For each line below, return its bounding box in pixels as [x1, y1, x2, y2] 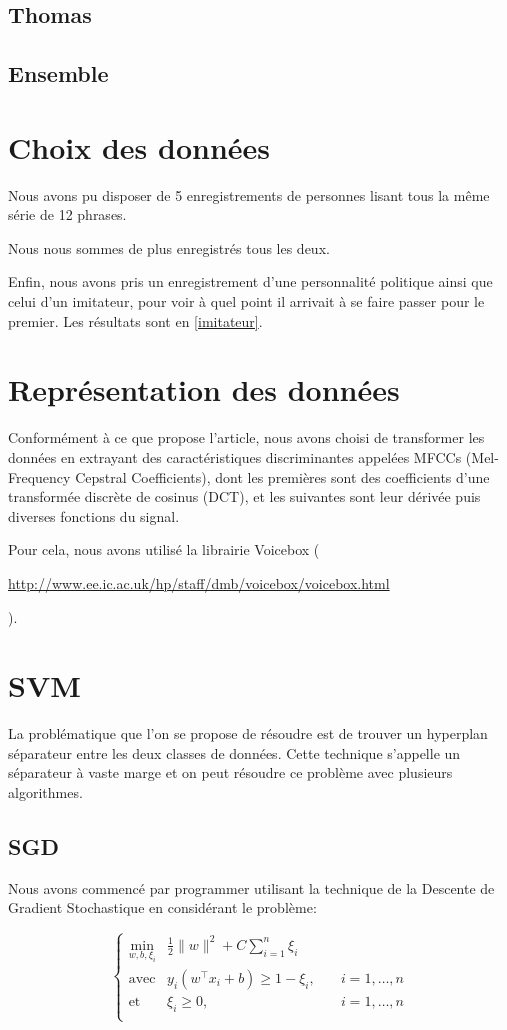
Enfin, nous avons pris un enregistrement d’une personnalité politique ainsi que [8, 271, 493, 292]
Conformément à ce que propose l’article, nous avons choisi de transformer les [8, 427, 485, 448]
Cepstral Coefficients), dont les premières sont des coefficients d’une [75, 466, 490, 487]
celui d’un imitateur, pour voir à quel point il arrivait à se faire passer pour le [8, 291, 485, 312]
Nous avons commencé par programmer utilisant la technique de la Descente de [8, 877, 495, 898]
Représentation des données [8, 369, 400, 410]
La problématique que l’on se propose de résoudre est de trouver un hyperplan [8, 723, 488, 744]
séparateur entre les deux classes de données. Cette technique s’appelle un [8, 742, 461, 763]
